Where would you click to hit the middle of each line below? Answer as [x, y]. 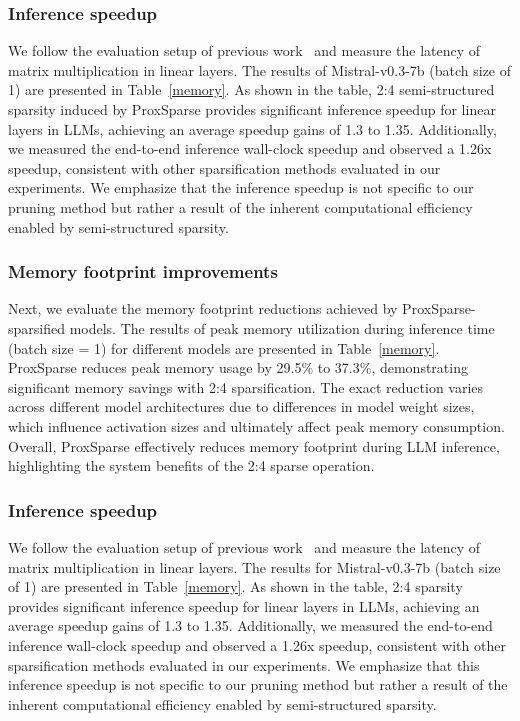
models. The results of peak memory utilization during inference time [282, 327]
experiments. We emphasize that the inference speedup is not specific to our [241, 187]
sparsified [36, 327]
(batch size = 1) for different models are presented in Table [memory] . [224, 347]
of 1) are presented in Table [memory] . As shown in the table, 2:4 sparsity [235, 586]
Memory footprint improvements [143, 271]
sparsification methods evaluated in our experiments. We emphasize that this [244, 664]
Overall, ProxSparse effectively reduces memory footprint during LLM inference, [254, 445]
